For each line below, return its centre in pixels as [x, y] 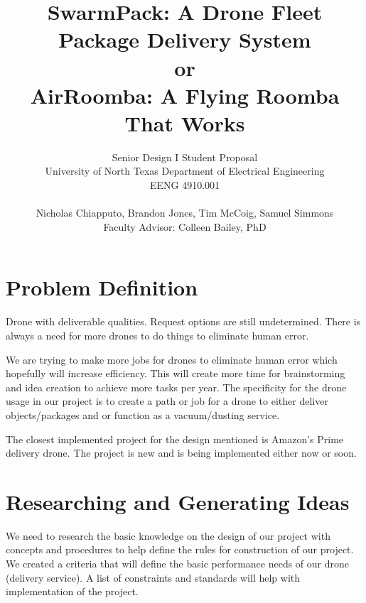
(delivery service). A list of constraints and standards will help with [153, 577]
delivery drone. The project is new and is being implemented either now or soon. [181, 453]
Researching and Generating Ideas [178, 501]
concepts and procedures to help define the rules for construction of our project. [180, 549]
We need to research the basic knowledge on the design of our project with [168, 535]
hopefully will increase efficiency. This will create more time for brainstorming [176, 373]
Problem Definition [102, 287]
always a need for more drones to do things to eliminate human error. [157, 335]
